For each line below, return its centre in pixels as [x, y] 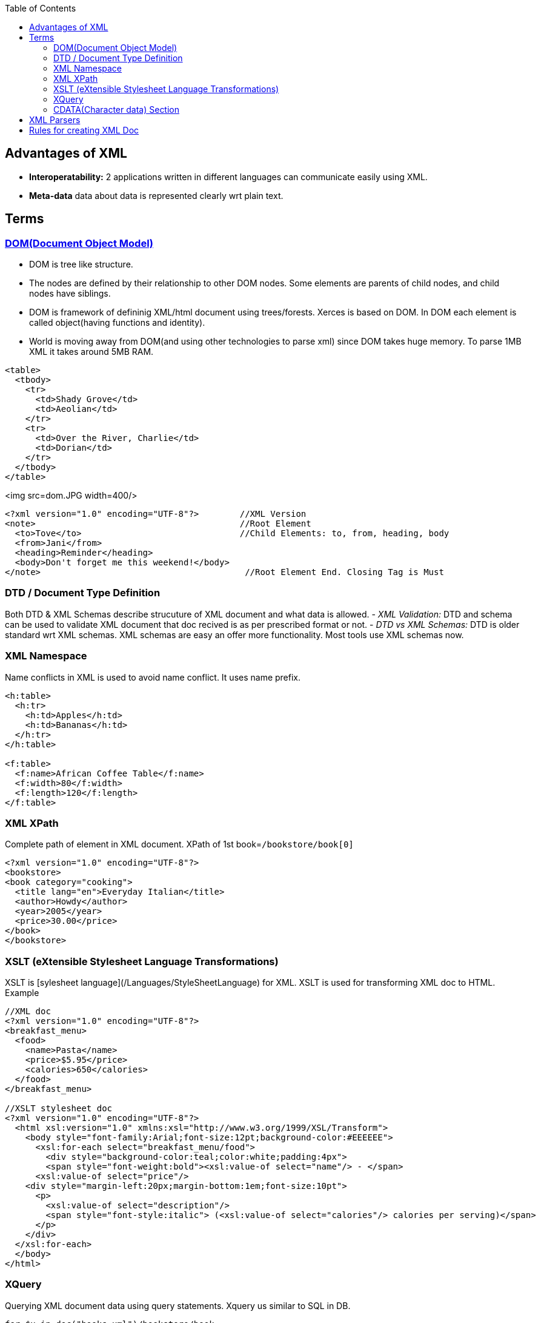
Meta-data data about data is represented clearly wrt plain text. [156, 195]
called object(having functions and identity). [117, 323]
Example [22, 993]
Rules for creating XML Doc [84, 130]
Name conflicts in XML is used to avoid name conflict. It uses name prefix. [153, 677]
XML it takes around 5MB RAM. [91, 352]
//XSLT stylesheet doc [59, 1109]
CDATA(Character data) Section [117, 109]
